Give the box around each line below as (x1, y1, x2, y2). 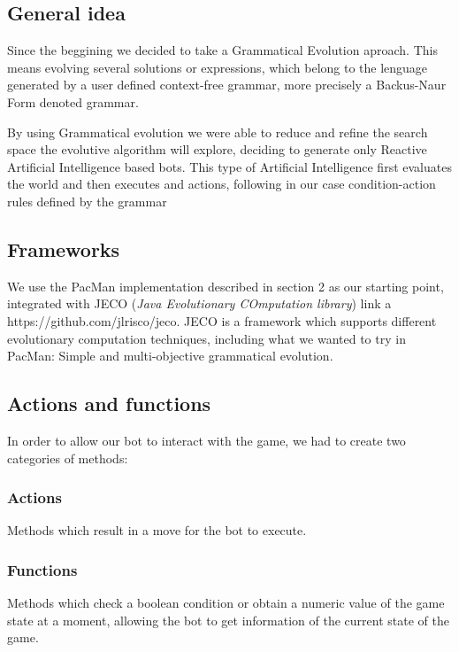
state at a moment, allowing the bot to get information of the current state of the (7, 610, 449, 629)
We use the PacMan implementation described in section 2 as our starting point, (7, 276, 444, 295)
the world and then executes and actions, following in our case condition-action (7, 175, 436, 193)
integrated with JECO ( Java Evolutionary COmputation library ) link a (7, 294, 392, 313)
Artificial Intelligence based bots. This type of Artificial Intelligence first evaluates (7, 157, 452, 175)
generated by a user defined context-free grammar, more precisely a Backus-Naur (7, 75, 447, 94)
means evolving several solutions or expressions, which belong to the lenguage (7, 58, 428, 76)
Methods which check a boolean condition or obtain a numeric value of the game (7, 594, 445, 612)
